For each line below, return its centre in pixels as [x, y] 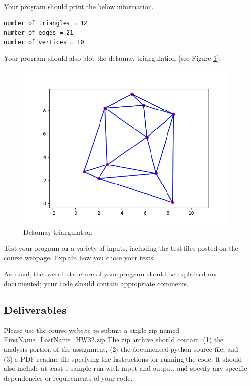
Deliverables [35, 309]
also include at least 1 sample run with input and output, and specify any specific [125, 368]
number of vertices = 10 [44, 42]
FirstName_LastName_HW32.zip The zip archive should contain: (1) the [114, 340]
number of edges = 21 [39, 33]
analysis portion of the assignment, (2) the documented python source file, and [121, 349]
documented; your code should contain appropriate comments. [97, 283]
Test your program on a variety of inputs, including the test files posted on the [121, 248]
